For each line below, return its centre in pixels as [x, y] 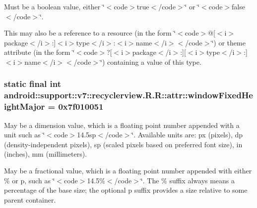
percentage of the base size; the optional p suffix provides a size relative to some [126, 190]
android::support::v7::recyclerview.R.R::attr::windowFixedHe [128, 95]
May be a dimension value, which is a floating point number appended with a [122, 125]
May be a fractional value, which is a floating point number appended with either [128, 170]
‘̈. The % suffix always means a [188, 180]
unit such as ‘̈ [25, 135]
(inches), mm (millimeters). [46, 154]
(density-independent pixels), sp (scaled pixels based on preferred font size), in [123, 144]
